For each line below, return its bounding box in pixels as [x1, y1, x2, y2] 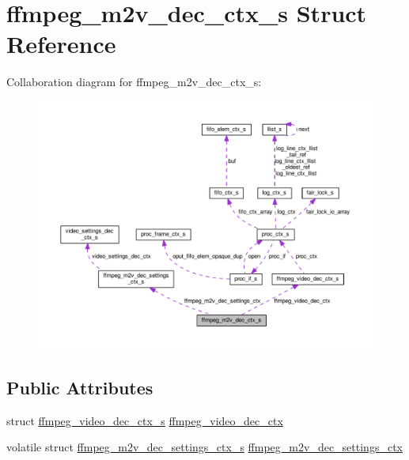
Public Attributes [6, 375, 153, 399]
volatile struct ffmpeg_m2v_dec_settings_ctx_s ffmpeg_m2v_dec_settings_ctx [6, 439, 403, 455]
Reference [6, 28, 116, 60]
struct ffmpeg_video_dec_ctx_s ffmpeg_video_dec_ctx [6, 412, 283, 428]
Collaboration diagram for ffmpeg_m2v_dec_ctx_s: [6, 74, 262, 90]
